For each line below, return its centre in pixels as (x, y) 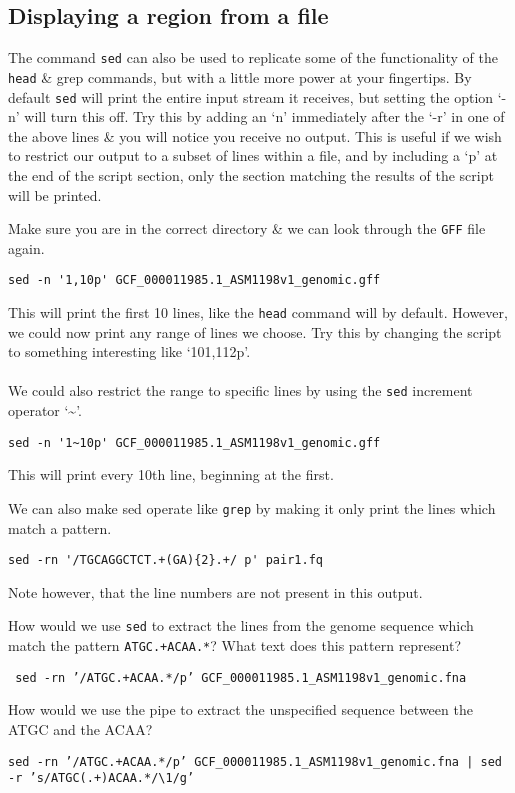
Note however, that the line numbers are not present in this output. (215, 591)
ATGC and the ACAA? (80, 729)
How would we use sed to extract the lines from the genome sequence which (241, 625)
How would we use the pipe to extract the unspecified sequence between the (240, 709)
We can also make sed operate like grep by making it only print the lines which (252, 507)
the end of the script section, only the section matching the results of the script (251, 174)
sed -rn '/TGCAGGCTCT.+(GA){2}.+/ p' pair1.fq (165, 560)
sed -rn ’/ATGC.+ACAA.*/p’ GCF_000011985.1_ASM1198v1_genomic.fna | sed (255, 761)
